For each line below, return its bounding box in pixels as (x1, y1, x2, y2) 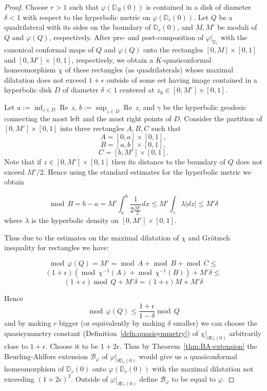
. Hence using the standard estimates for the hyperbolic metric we (43, 166, 252, 177)
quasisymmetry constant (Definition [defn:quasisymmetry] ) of (4, 328, 198, 339)
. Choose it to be (45, 340, 99, 351)
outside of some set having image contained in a (106, 74, 257, 85)
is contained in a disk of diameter (146, 2, 251, 12)
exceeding (4, 373, 34, 384)
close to (4, 340, 28, 351)
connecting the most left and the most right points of (4, 113, 171, 123)
